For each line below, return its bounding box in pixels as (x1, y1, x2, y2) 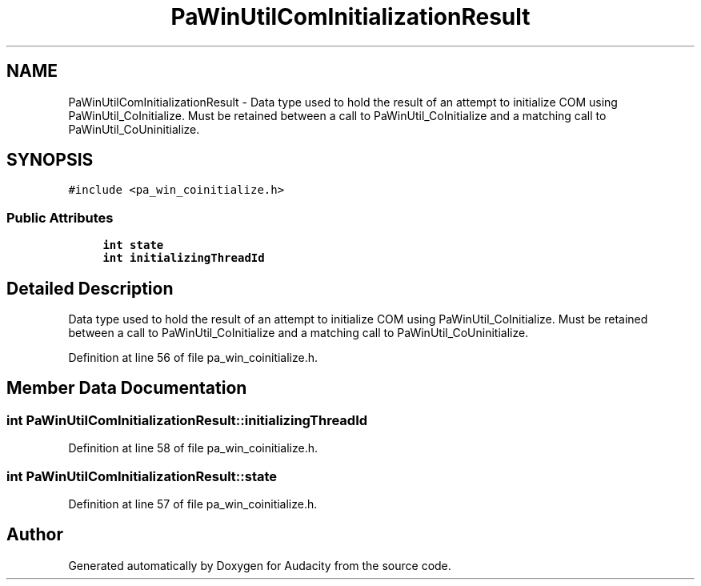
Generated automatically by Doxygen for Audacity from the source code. (68, 558, 451, 572)
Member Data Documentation (6, 378, 247, 399)
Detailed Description (6, 278, 174, 299)
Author (6, 524, 63, 545)
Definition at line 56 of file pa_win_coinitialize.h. (68, 351, 318, 365)
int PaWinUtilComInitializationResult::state (6, 468, 278, 484)
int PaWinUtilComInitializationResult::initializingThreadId (6, 411, 368, 428)
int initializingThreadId (102, 251, 265, 265)
